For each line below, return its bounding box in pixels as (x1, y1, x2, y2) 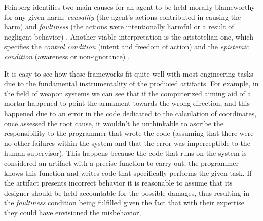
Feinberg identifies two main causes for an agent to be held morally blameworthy (4, 2, 255, 12)
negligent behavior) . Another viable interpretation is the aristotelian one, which (4, 31, 253, 42)
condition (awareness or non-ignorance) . (4, 51, 130, 61)
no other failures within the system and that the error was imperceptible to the (4, 137, 250, 148)
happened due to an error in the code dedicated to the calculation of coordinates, (4, 107, 257, 118)
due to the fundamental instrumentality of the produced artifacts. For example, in (4, 78, 259, 89)
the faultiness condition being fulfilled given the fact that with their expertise (4, 197, 244, 208)
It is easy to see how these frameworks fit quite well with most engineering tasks (4, 68, 253, 79)
